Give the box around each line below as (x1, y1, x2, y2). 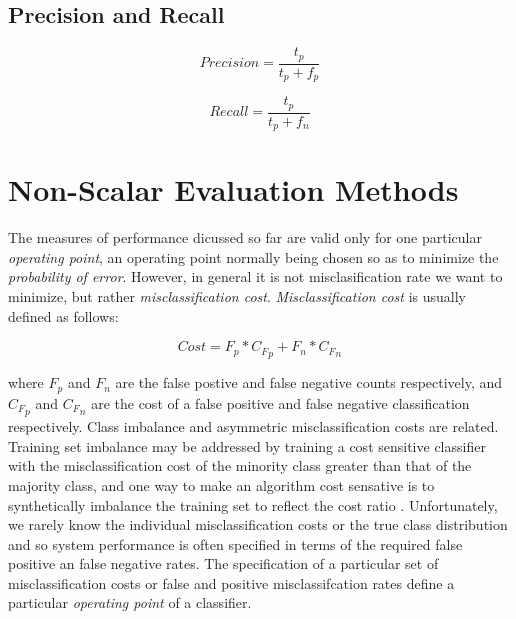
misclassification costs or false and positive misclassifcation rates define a (8, 572, 455, 593)
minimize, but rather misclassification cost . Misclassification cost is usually (8, 285, 466, 306)
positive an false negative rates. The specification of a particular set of (8, 553, 439, 574)
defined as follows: (8, 305, 119, 326)
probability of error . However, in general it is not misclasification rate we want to (8, 266, 503, 287)
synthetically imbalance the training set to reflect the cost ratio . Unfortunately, (8, 494, 498, 515)
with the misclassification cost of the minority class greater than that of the (8, 455, 472, 476)
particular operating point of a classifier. (8, 592, 252, 613)
